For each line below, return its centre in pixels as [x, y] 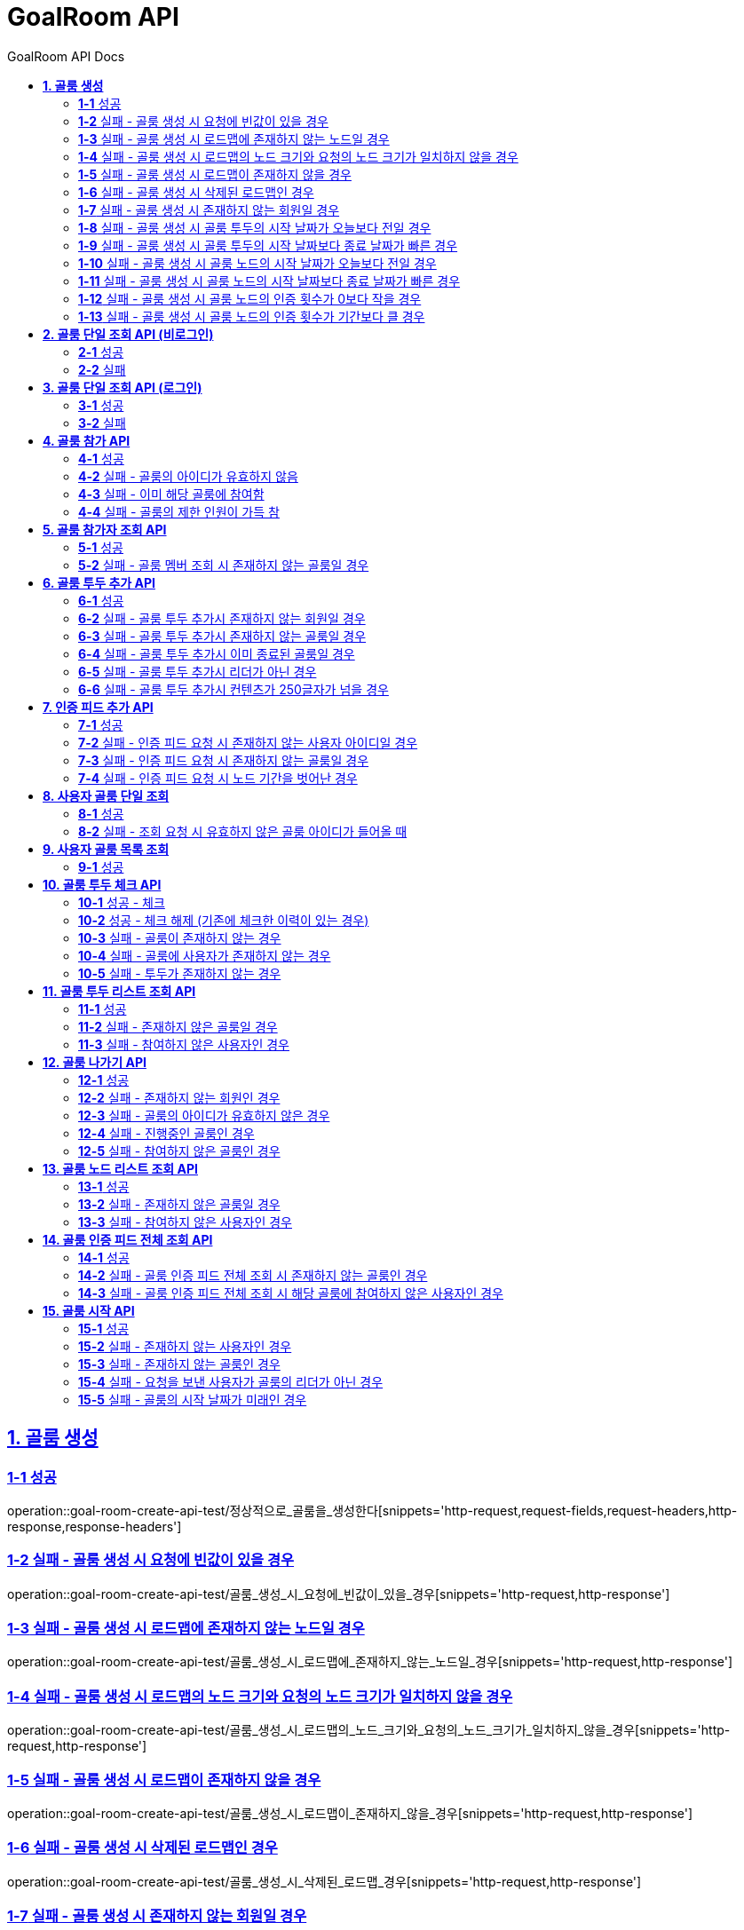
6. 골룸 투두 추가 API [99, 582]
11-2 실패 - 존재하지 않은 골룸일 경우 [178, 1026]
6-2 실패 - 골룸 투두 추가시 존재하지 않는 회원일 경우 [222, 618]
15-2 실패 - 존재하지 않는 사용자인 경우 [185, 1346]
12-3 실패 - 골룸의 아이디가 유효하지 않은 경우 [204, 1115]
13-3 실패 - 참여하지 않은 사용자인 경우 [185, 1222]
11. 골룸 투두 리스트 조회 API [119, 991]
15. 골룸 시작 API [89, 1310]
